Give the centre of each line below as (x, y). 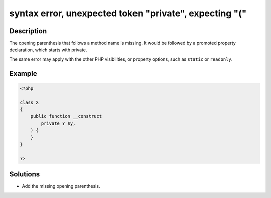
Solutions (25, 175)
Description (28, 31)
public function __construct (66, 116)
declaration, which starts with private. (48, 50)
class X (29, 102)
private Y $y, (58, 123)
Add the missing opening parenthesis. (61, 186)
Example (23, 73)
